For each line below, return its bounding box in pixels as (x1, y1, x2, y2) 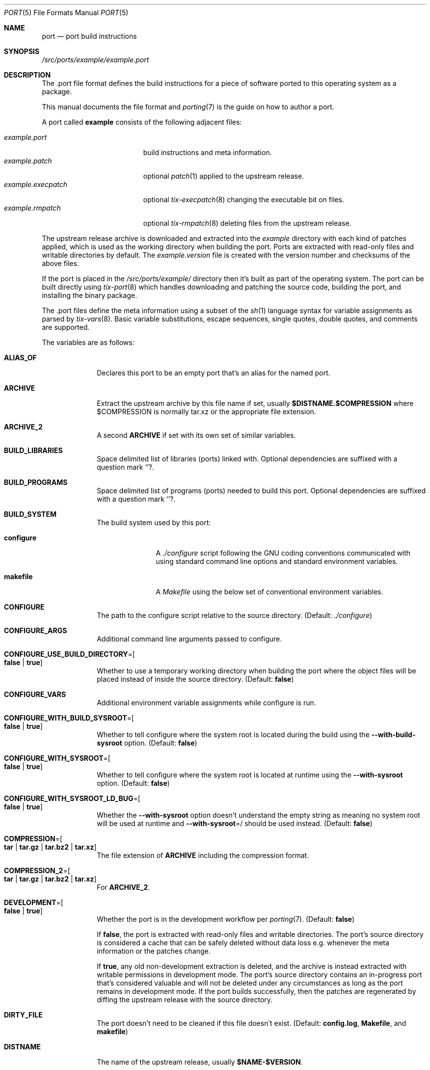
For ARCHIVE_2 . (97, 883, 150, 891)
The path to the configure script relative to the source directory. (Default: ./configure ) (97, 611, 373, 619)
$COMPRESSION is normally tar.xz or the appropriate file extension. (97, 407, 316, 416)
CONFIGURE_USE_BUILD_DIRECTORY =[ (4, 650, 135, 658)
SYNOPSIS (4, 47, 40, 55)
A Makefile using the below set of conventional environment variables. (156, 588, 383, 596)
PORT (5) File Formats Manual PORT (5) (4, 8, 129, 17)
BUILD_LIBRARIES (4, 446, 63, 455)
